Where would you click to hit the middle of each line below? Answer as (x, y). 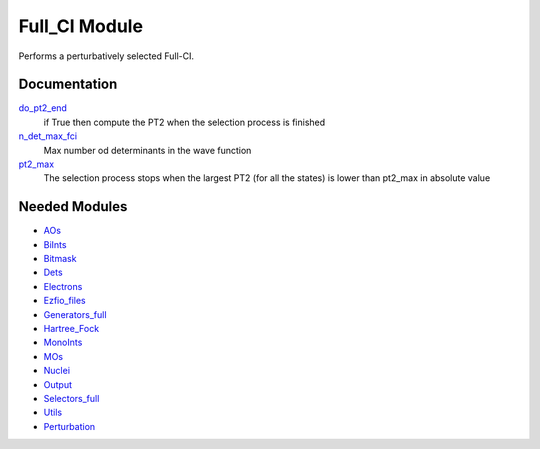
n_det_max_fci (48, 136)
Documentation (68, 84)
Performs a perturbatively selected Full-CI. (106, 56)
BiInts (55, 244)
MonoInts (63, 342)
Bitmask (60, 259)
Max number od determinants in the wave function (147, 150)
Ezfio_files (65, 301)
